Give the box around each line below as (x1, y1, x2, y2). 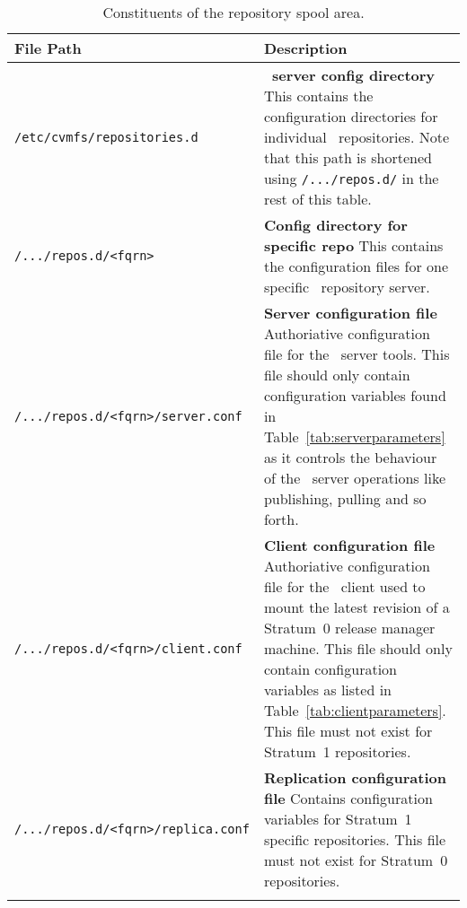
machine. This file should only (263, 638, 453, 659)
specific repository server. (263, 276, 430, 297)
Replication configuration (263, 767, 446, 788)
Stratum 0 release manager (263, 617, 436, 638)
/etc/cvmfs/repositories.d (14, 129, 198, 144)
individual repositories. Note (263, 127, 449, 147)
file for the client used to (263, 576, 426, 597)
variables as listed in (263, 679, 392, 700)
